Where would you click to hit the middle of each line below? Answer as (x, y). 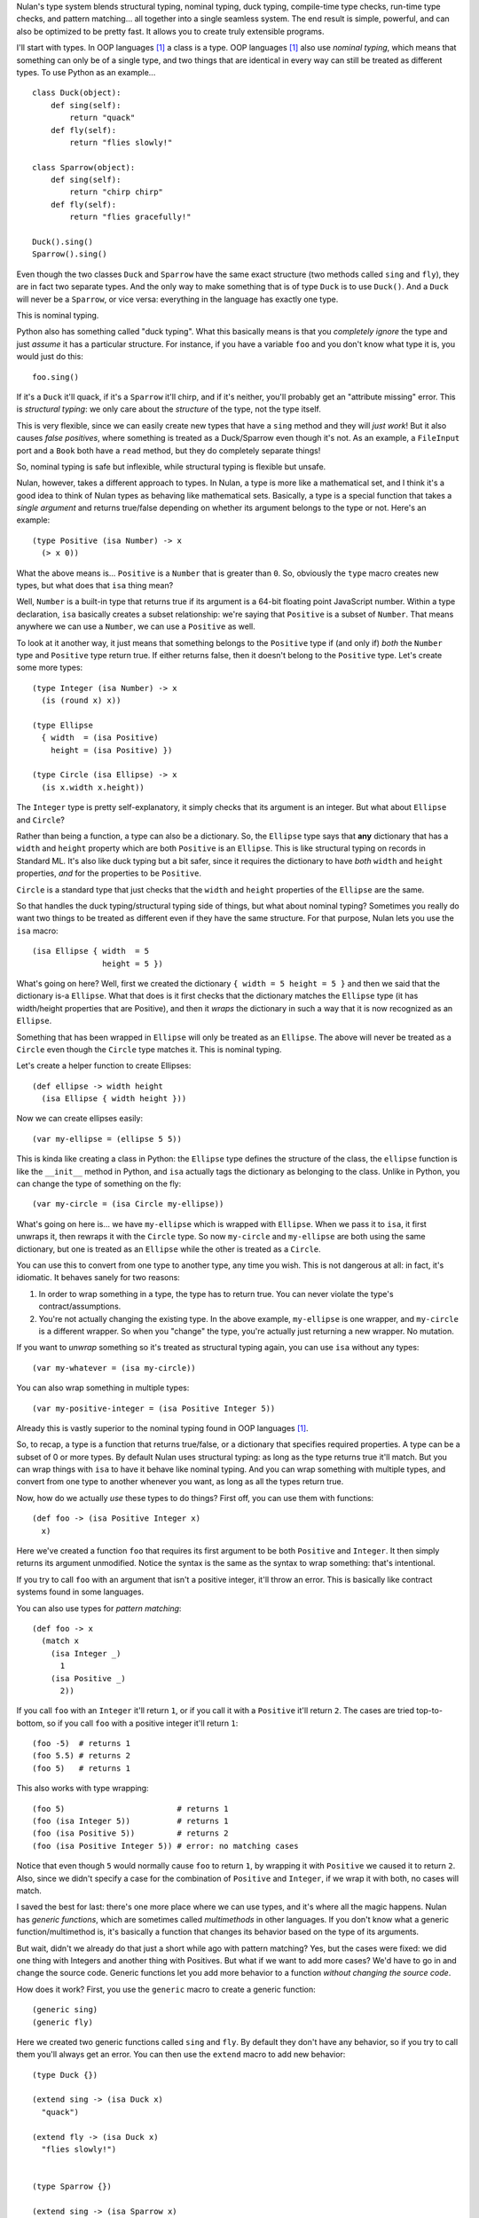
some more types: (50, 668)
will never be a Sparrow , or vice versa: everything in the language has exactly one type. (177, 299)
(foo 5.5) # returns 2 (82, 1756)
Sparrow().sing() (70, 254)
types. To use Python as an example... (86, 72)
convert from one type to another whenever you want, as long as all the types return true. (180, 1482)
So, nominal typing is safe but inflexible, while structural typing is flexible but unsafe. (171, 467)
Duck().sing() (63, 242)
